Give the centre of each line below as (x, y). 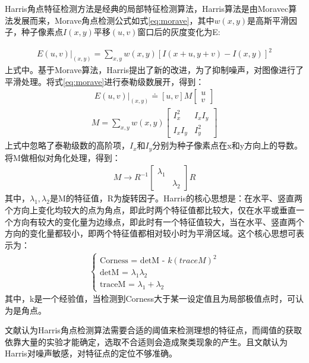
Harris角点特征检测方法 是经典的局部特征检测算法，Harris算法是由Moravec (147, 8)
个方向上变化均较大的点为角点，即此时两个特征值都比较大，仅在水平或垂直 (150, 209)
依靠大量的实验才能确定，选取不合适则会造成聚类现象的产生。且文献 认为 (146, 341)
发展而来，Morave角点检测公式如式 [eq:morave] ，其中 (113, 20)
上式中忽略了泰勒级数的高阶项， (67, 145)
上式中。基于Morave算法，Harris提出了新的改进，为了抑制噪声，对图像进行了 (154, 70)
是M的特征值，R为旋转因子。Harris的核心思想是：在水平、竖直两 (176, 198)
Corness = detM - (133, 261)
